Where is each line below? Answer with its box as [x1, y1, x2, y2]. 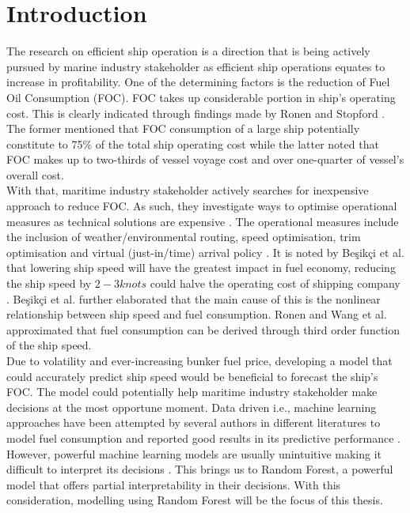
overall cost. [6, 166, 64, 183]
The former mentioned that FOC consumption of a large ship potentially [6, 120, 360, 137]
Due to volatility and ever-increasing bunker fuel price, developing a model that [6, 353, 393, 368]
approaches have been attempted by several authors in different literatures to [6, 414, 381, 431]
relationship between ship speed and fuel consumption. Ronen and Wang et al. [6, 306, 387, 323]
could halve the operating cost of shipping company [150, 275, 401, 292]
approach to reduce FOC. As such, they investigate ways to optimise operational [6, 198, 397, 214]
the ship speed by [6, 275, 92, 292]
